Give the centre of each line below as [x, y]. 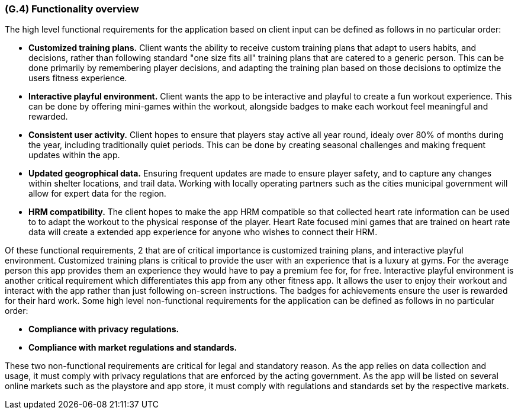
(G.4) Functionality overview [72, 9]
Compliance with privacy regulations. [104, 329]
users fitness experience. [78, 78]
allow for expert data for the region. [97, 194]
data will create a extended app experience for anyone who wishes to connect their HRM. [203, 232]
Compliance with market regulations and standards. [133, 348]
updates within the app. [74, 155]
